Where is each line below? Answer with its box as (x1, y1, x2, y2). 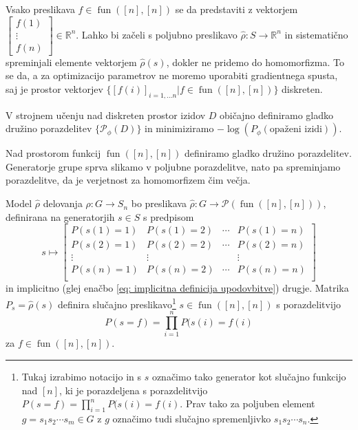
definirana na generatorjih (6, 209, 115, 224)
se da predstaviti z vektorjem (175, 2, 298, 16)
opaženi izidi (269, 125, 322, 135)
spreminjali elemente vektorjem (6, 54, 137, 69)
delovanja (43, 196, 83, 211)
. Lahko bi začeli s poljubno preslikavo (76, 27, 238, 41)
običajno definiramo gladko (220, 107, 334, 122)
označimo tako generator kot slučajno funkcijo (151, 369, 346, 383)
